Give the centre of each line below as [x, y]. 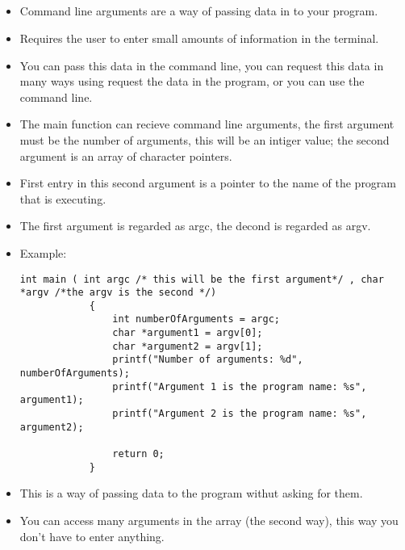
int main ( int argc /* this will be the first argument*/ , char [202, 279]
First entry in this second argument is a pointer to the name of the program [208, 183]
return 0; [138, 454]
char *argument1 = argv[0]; [188, 333]
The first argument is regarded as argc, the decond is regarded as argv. [195, 226]
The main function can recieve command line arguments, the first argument [207, 124]
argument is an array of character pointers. [126, 155]
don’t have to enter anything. [92, 536]
